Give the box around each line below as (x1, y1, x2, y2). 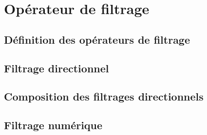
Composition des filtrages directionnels (4, 89, 204, 104)
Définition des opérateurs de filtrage (4, 32, 190, 47)
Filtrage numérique (4, 118, 103, 133)
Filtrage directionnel (4, 60, 109, 75)
